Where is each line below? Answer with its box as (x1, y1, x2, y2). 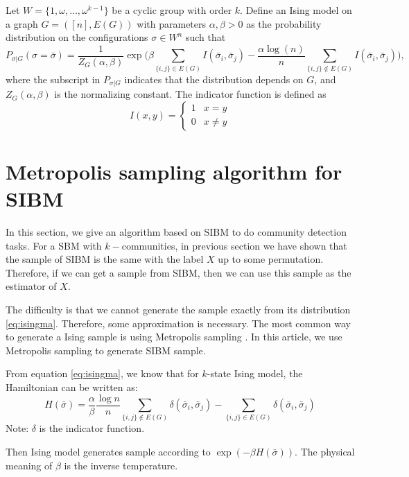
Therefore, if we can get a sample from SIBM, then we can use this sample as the (6, 265, 351, 279)
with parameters (137, 16, 207, 31)
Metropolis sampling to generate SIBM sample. (6, 342, 206, 357)
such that (185, 30, 226, 44)
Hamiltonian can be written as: (6, 379, 138, 394)
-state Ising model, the (207, 366, 303, 381)
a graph (6, 16, 38, 31)
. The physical (295, 444, 355, 458)
